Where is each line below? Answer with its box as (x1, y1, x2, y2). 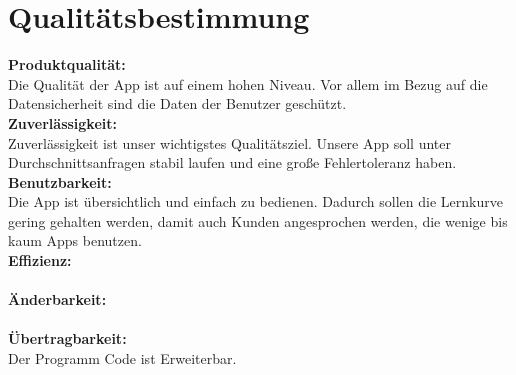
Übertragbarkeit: (8, 328, 127, 349)
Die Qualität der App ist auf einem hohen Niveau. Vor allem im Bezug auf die (8, 73, 488, 94)
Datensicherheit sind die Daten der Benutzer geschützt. (8, 93, 347, 114)
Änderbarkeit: (8, 289, 107, 310)
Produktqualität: (8, 54, 126, 75)
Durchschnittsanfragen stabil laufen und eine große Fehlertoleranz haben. (8, 152, 457, 173)
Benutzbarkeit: (8, 171, 112, 192)
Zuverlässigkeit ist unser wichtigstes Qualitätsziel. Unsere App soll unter (8, 132, 451, 153)
